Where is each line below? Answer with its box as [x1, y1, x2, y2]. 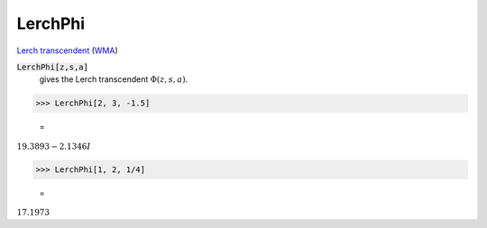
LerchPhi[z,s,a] [16, 61, 89, 72]
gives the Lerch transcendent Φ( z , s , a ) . [39, 74, 188, 85]
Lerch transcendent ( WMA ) [16, 45, 118, 56]
